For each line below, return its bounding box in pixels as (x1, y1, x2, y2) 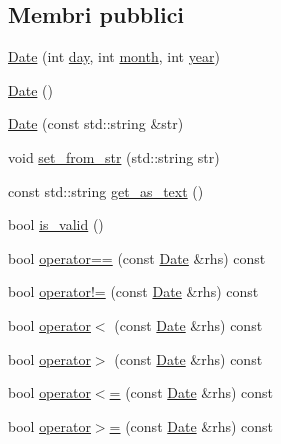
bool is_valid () (8, 214, 104, 235)
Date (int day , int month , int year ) (8, 46, 220, 67)
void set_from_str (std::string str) (8, 146, 220, 167)
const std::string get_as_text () (8, 180, 204, 201)
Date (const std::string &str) (8, 113, 184, 134)
